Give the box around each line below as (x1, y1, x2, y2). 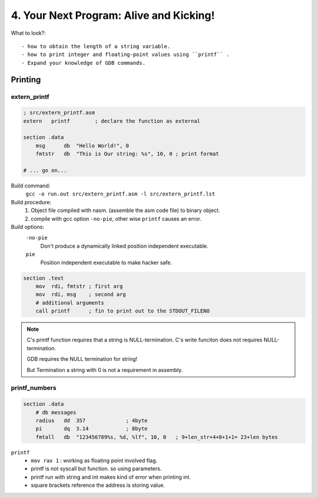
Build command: (11, 182, 51, 189)
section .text (23, 274, 64, 281)
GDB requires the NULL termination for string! (26, 356, 138, 363)
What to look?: (11, 29, 47, 36)
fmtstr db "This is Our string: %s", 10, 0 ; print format (35, 151, 219, 157)
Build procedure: (11, 198, 51, 205)
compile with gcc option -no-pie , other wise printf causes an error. (31, 215, 202, 222)
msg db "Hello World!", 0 (35, 142, 130, 149)
